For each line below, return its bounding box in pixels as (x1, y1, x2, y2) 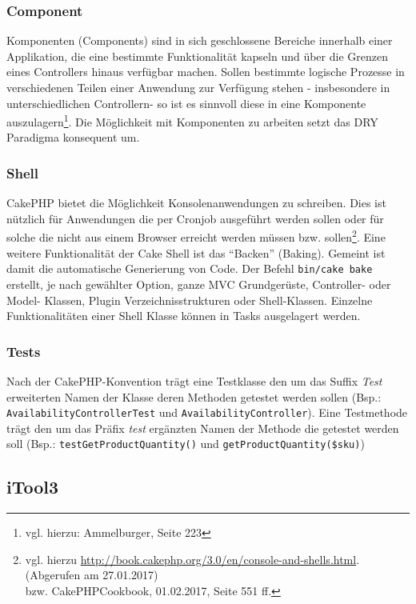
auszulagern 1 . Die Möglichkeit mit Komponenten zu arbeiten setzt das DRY (6, 111, 378, 130)
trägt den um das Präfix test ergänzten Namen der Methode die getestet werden (6, 419, 399, 436)
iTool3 (6, 474, 59, 499)
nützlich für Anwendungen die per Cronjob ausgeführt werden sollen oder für (6, 210, 384, 226)
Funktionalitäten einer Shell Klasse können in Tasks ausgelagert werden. (6, 307, 361, 324)
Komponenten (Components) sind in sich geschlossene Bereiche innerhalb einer (6, 32, 393, 49)
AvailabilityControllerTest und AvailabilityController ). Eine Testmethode (6, 404, 408, 421)
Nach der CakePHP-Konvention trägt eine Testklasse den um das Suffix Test (6, 372, 382, 389)
